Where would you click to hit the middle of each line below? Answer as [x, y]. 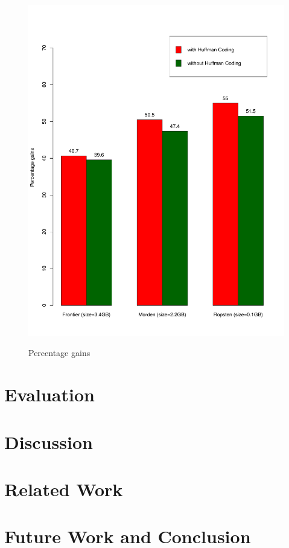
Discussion [49, 441]
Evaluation [49, 394]
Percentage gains [59, 353]
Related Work [64, 489]
